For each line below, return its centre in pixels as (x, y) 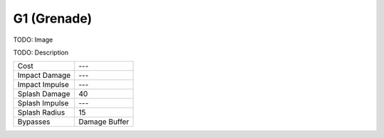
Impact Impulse (43, 85)
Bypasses (34, 122)
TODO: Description (41, 52)
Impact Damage (44, 76)
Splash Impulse (43, 103)
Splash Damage (44, 94)
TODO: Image (33, 40)
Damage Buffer (104, 122)
